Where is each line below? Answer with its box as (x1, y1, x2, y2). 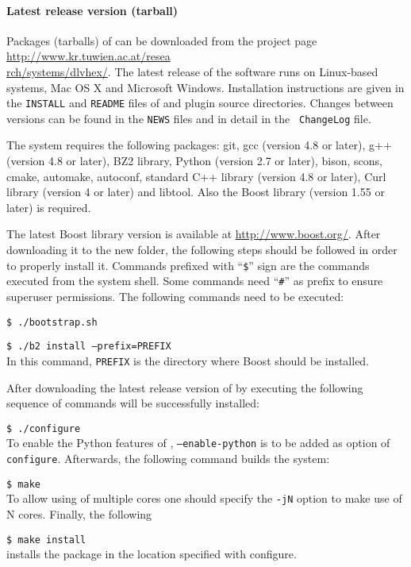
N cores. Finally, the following (6, 505, 152, 522)
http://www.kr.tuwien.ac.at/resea (6, 48, 171, 64)
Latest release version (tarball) (6, 2, 179, 18)
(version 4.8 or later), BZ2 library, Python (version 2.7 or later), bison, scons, (6, 152, 383, 169)
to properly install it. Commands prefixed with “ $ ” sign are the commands (6, 256, 370, 273)
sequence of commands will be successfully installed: (6, 395, 259, 411)
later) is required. (6, 199, 91, 215)
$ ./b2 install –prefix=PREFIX (6, 341, 171, 353)
